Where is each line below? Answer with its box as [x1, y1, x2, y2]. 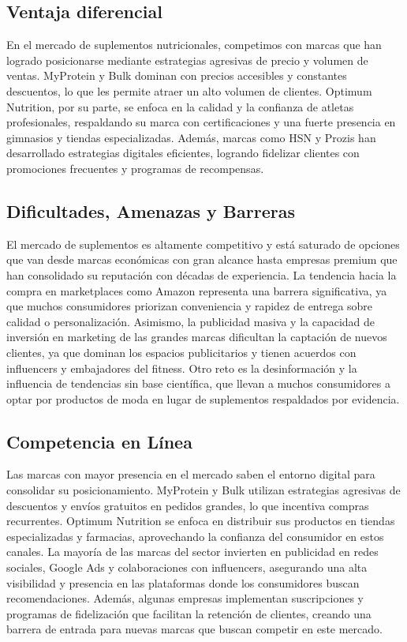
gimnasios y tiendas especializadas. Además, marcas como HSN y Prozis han [6, 129, 376, 145]
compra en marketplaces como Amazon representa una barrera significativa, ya [6, 282, 387, 298]
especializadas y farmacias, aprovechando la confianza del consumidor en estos [6, 527, 384, 544]
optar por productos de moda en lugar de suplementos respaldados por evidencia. [6, 390, 400, 407]
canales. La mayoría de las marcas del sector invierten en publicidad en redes [6, 543, 379, 560]
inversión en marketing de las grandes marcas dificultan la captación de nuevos [6, 329, 387, 345]
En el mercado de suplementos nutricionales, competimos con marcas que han [6, 36, 382, 53]
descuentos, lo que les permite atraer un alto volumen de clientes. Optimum [6, 82, 372, 99]
